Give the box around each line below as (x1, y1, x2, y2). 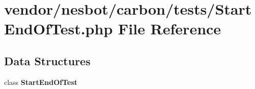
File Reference (118, 18, 221, 39)
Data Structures (4, 53, 91, 68)
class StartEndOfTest (4, 76, 78, 87)
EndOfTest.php (4, 18, 113, 39)
